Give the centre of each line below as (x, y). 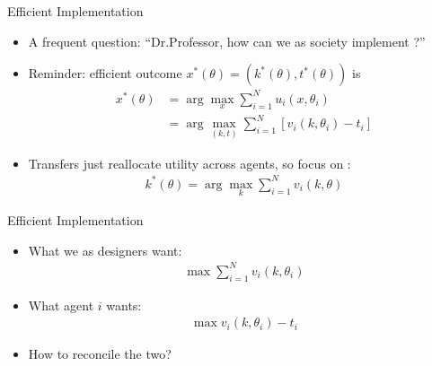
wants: (124, 305)
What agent (61, 305)
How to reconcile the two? (100, 354)
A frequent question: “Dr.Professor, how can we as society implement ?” (227, 41)
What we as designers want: (105, 250)
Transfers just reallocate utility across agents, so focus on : (190, 163)
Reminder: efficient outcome (105, 73)
